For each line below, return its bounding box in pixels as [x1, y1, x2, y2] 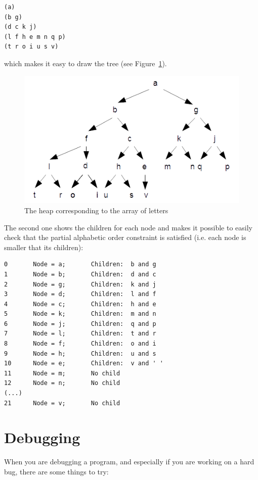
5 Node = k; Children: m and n [4, 310, 156, 318]
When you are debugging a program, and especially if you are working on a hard [4, 456, 254, 467]
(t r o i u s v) [4, 43, 59, 51]
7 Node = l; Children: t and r [4, 330, 156, 338]
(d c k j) [4, 23, 37, 31]
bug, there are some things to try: [4, 466, 109, 476]
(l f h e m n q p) [4, 33, 66, 40]
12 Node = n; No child [4, 379, 120, 387]
